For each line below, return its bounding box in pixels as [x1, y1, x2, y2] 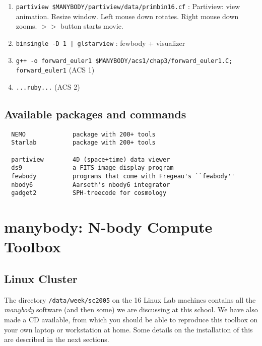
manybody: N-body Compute [4, 217, 213, 237]
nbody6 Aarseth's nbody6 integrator [11, 181, 170, 188]
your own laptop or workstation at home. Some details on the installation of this [4, 324, 253, 334]
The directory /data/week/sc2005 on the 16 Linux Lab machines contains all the [4, 294, 256, 305]
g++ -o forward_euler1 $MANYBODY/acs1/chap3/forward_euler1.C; [16, 57, 233, 64]
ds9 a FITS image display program [11, 164, 174, 172]
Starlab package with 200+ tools [11, 139, 156, 147]
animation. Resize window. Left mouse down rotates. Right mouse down [16, 11, 239, 21]
